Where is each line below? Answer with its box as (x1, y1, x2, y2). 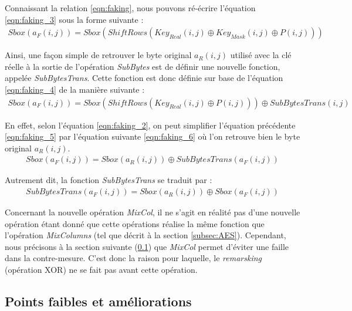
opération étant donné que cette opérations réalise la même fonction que (5, 217, 265, 229)
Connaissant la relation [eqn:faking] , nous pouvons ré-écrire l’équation (5, 2, 256, 13)
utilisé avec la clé (230, 49, 292, 61)
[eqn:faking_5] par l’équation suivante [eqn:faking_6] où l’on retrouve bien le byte (5, 130, 300, 143)
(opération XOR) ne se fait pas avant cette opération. (5, 263, 198, 276)
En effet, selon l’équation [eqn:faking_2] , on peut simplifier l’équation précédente (5, 119, 296, 131)
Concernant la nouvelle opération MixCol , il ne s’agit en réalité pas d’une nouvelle (5, 206, 300, 218)
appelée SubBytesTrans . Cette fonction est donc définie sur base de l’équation (5, 72, 283, 84)
